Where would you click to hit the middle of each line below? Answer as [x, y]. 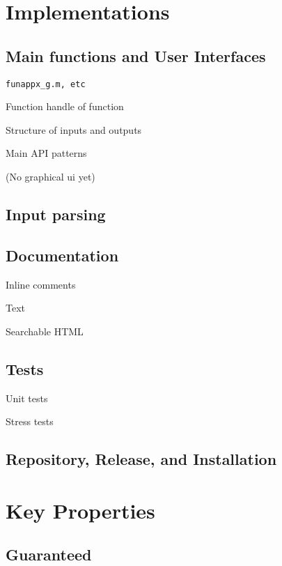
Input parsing [56, 214]
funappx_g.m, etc [46, 84]
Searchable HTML [45, 331]
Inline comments [41, 284]
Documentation [62, 255]
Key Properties [80, 510]
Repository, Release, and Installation [141, 459]
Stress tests [30, 421]
